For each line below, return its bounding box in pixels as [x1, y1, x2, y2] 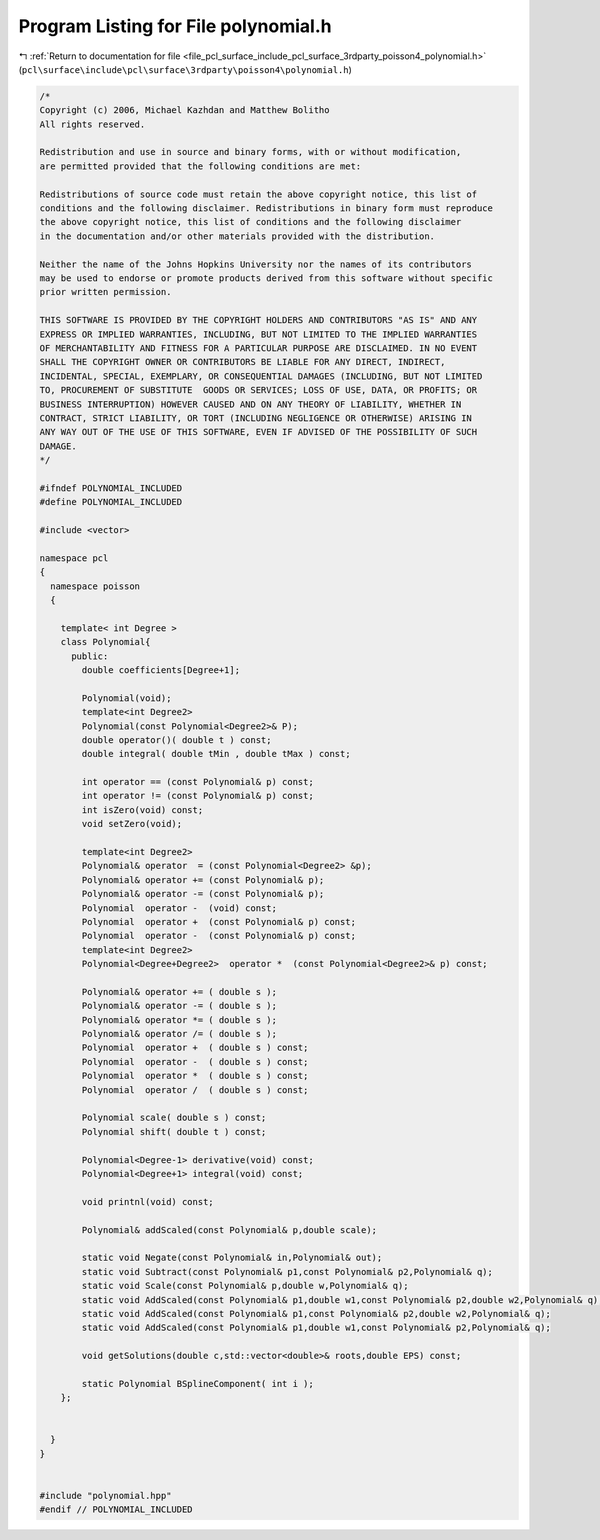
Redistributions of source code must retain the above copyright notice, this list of [39, 188, 478, 200]
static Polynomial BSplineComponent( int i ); [81, 1378, 314, 1389]
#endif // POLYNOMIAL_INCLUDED [39, 1504, 194, 1515]
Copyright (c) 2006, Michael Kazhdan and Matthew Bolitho [39, 105, 330, 116]
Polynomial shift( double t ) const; [81, 1126, 267, 1137]
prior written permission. [39, 286, 172, 298]
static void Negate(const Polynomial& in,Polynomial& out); [81, 1252, 383, 1264]
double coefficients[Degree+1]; [81, 664, 240, 675]
